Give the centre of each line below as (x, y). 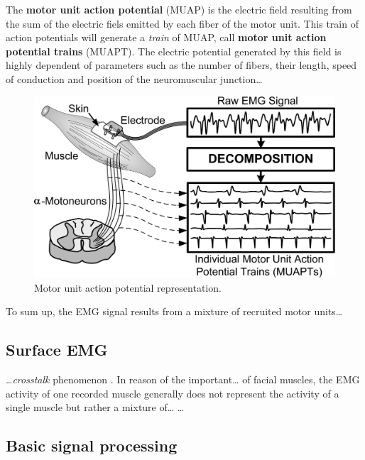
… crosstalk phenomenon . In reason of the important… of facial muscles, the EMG (183, 379)
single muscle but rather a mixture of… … (95, 407)
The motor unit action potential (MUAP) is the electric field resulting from (179, 9)
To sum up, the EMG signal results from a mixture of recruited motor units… (174, 311)
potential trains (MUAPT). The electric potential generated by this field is (174, 51)
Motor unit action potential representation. (128, 287)
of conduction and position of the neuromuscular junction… (134, 78)
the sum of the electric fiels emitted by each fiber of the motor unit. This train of (182, 23)
